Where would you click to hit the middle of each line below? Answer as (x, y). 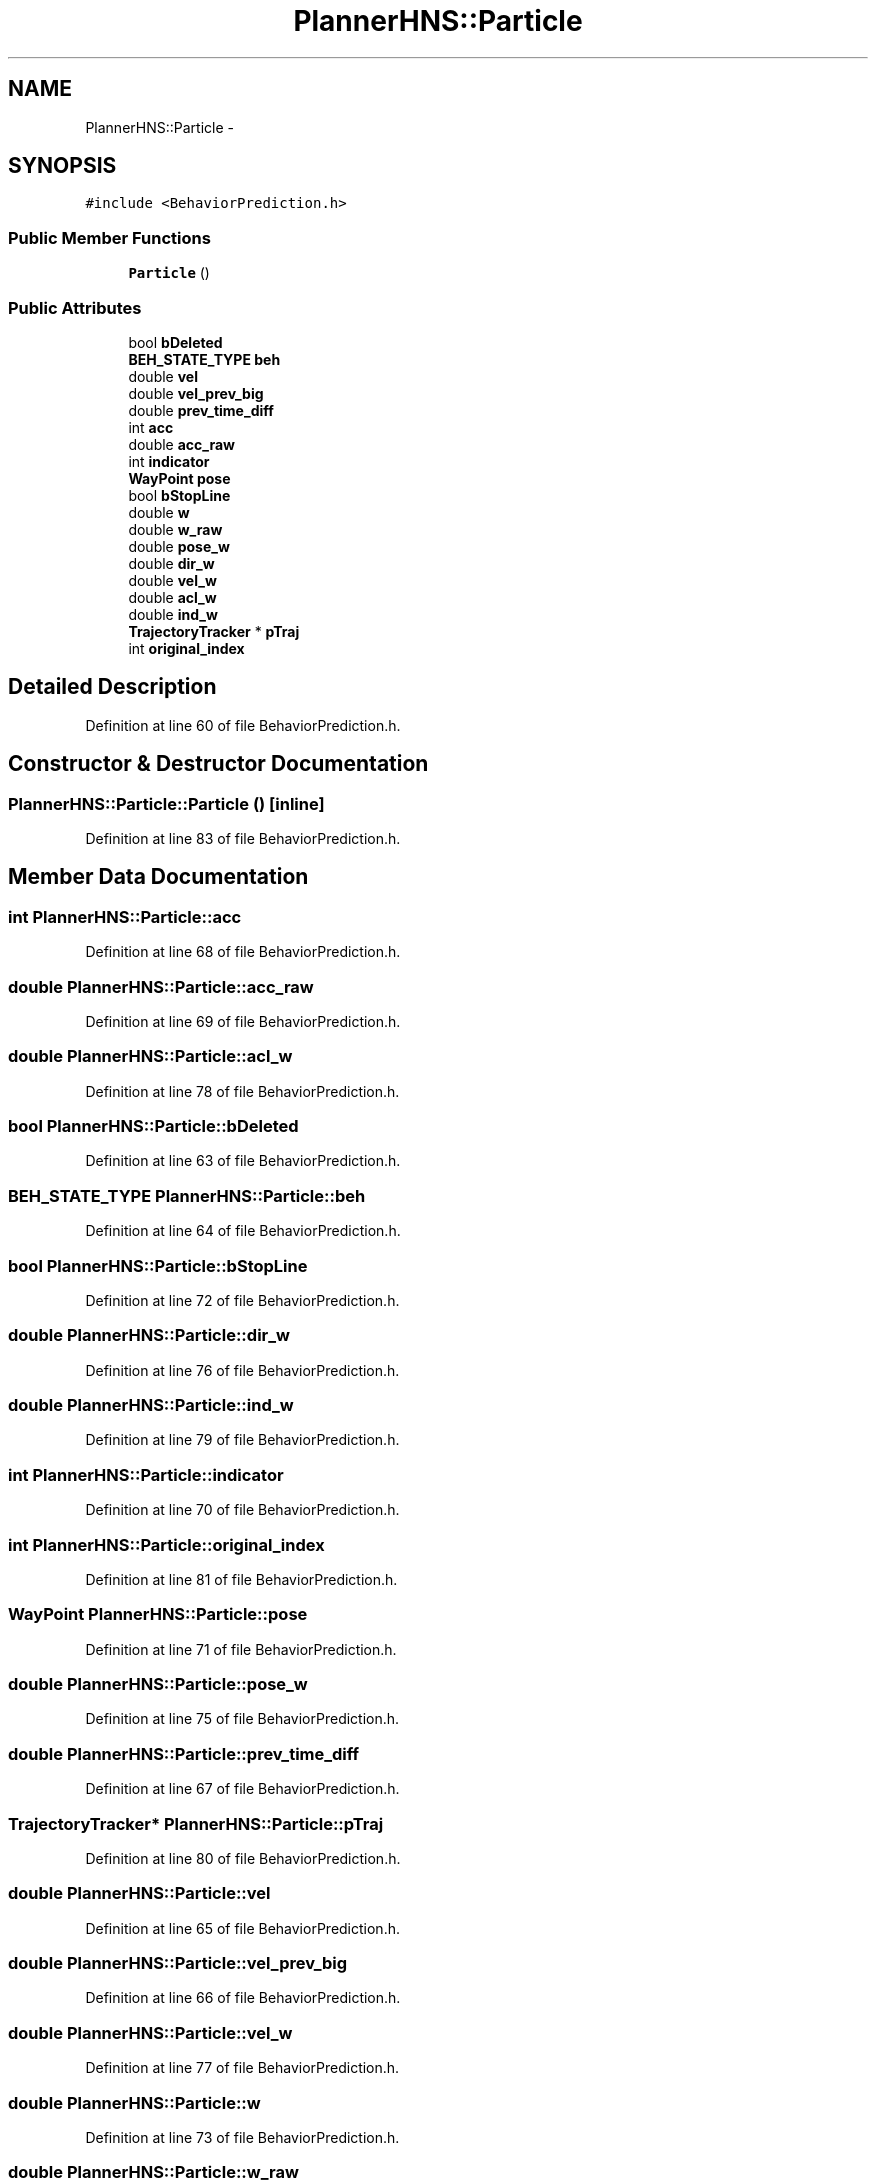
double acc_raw (181, 444)
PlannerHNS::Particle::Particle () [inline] (166, 803)
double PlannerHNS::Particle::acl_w (150, 1056)
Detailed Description (112, 687)
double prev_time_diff (201, 410)
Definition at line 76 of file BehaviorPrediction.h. (242, 1370)
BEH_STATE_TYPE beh (204, 359)
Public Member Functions (109, 237)
